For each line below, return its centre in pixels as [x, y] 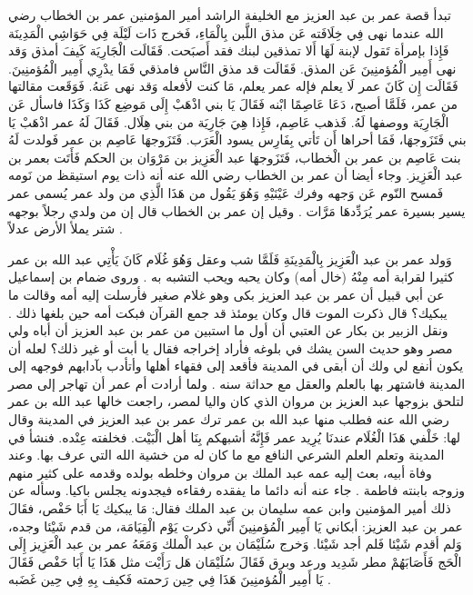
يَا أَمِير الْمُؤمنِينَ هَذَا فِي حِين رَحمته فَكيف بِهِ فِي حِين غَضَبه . [170, 579]
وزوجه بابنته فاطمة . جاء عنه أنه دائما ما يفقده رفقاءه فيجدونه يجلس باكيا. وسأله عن [237, 490]
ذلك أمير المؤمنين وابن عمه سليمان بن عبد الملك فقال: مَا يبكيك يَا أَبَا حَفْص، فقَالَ [230, 508]
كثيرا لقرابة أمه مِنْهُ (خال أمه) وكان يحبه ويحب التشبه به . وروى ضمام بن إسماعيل [231, 277]
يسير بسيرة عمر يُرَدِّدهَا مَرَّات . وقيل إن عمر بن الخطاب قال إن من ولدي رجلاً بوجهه [237, 210]
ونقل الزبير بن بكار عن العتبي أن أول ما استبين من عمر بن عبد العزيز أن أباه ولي [228, 330]
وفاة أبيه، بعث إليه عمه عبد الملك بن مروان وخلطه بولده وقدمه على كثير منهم [220, 472]
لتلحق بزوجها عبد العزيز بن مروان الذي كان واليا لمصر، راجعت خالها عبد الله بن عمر [236, 401]
